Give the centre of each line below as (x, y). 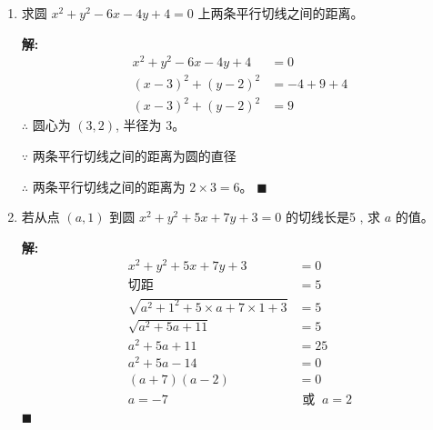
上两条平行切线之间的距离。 (281, 13)
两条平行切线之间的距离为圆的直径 (134, 155)
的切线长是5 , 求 (333, 217)
